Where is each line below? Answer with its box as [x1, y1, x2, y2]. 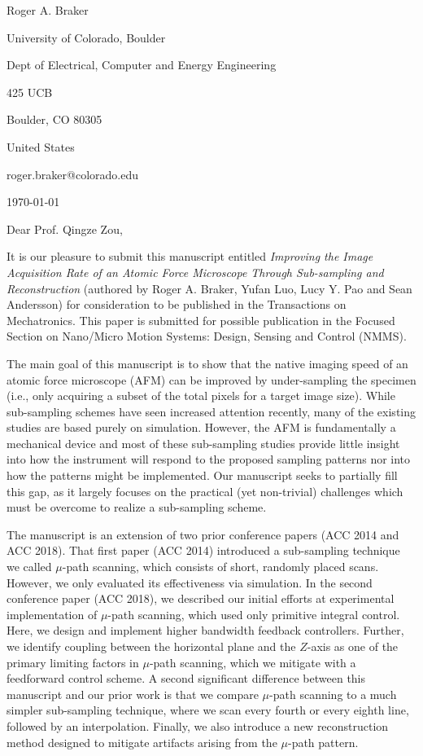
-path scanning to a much [269, 685, 397, 702]
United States [7, 138, 75, 155]
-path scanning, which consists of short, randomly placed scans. [62, 558, 379, 575]
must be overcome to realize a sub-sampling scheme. [7, 499, 267, 516]
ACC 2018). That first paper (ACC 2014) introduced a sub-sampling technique [7, 542, 400, 559]
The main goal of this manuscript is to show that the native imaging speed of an [7, 354, 408, 371]
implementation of [7, 605, 98, 622]
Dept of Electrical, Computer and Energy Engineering [7, 56, 277, 73]
